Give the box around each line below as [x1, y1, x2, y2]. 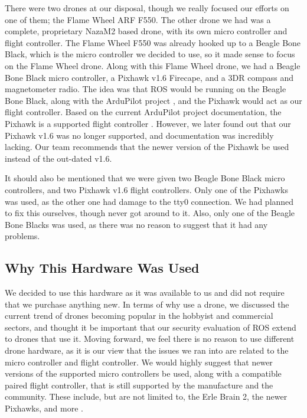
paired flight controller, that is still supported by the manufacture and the [5, 378, 273, 391]
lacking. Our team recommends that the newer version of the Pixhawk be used [5, 141, 289, 153]
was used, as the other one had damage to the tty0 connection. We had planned [5, 195, 294, 207]
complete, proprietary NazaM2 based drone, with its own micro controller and [5, 25, 288, 37]
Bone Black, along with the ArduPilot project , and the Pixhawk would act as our [5, 94, 302, 106]
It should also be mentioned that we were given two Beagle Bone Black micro [5, 172, 285, 184]
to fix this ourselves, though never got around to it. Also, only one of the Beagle [5, 207, 295, 219]
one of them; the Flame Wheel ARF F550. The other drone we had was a [5, 13, 271, 25]
